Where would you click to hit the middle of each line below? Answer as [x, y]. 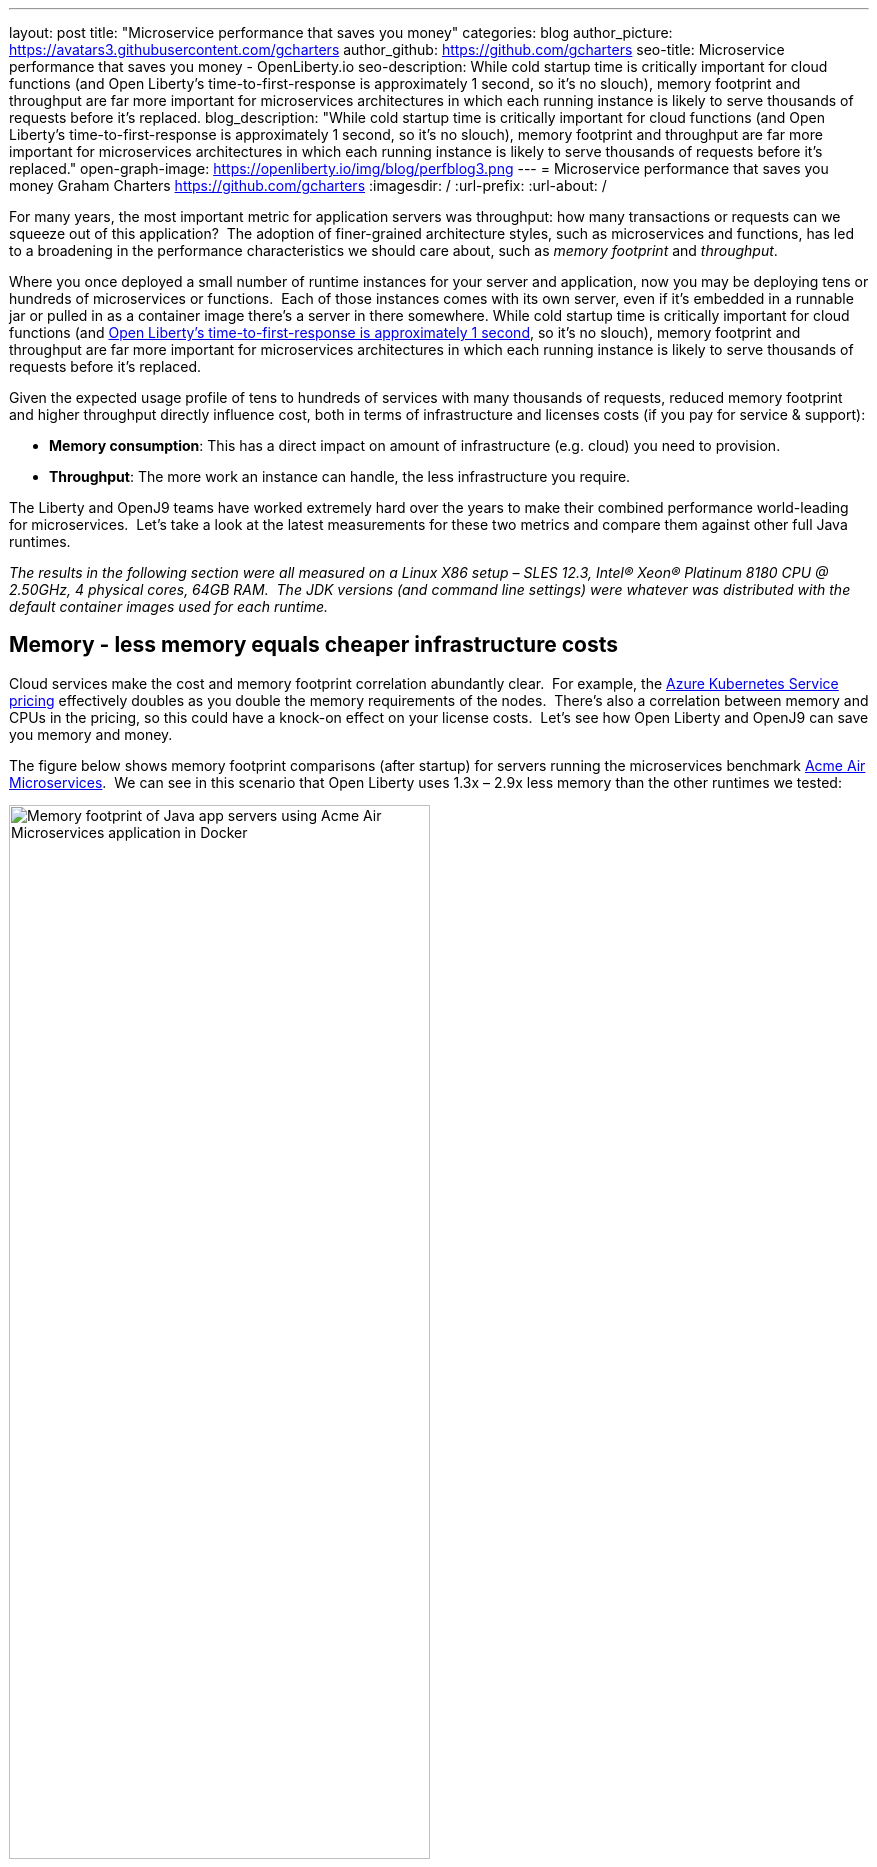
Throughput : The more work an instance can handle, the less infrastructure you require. [340, 476]
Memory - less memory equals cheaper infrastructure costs [313, 645]
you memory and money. [91, 734]
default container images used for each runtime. [169, 606]
